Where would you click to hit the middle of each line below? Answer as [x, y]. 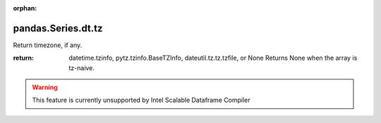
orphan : [25, 8]
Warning [45, 87]
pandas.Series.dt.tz [58, 28]
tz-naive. [82, 67]
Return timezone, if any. [48, 45]
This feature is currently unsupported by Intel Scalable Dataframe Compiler [141, 100]
